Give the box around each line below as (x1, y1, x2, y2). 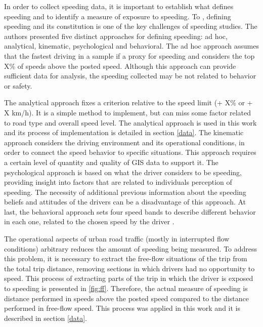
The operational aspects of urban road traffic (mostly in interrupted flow (4, 233, 230, 244)
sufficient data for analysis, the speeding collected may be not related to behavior (4, 70, 256, 81)
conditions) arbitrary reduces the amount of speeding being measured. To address (4, 243, 257, 254)
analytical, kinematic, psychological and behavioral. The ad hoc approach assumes (4, 40, 259, 51)
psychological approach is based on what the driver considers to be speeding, (4, 167, 242, 177)
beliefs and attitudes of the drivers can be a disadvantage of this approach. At (4, 196, 246, 207)
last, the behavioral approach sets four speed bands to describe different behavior (4, 206, 256, 217)
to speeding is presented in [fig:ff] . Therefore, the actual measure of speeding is (4, 283, 248, 294)
